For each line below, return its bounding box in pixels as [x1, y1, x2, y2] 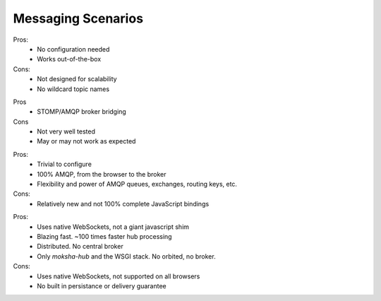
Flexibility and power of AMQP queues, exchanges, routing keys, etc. [37, 180, 238, 189]
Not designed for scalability [37, 75, 117, 83]
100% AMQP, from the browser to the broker [37, 170, 167, 178]
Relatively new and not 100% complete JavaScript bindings [37, 199, 210, 208]
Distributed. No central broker [37, 242, 123, 251]
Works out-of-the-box [37, 55, 102, 64]
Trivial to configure [37, 160, 92, 169]
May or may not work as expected [37, 137, 136, 146]
